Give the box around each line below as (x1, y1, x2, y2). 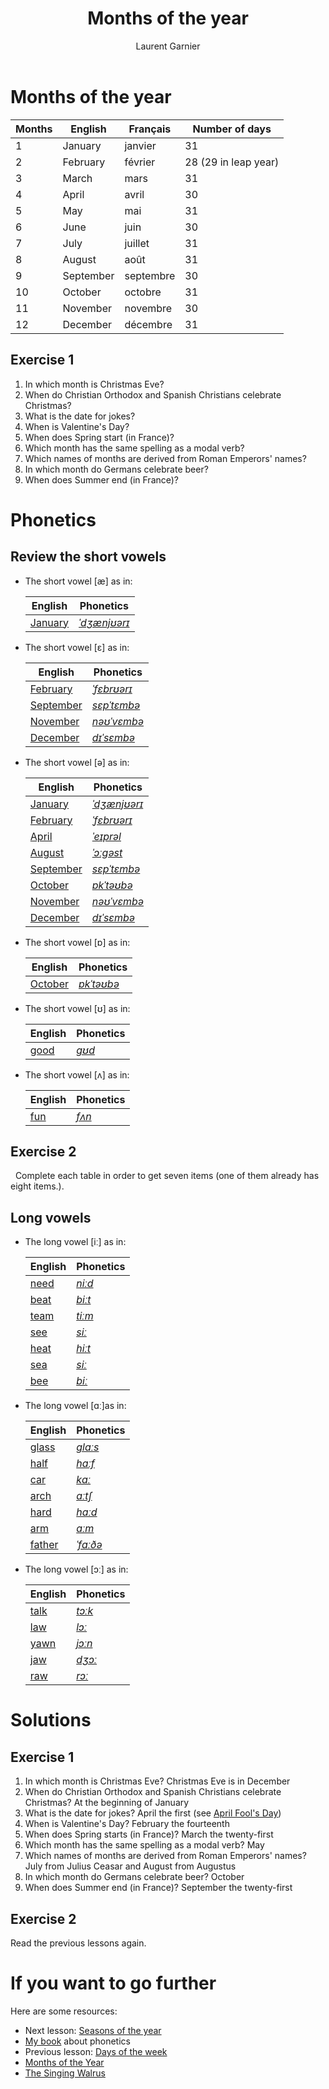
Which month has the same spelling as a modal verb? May (24, 1839, 265, 1851)
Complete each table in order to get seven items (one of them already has (14, 1170, 320, 1182)
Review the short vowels (10, 548, 167, 566)
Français (128, 122, 172, 136)
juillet (124, 236, 150, 250)
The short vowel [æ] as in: (24, 575, 133, 587)
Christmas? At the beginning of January (24, 1797, 190, 1809)
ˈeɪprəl (91, 829, 122, 843)
